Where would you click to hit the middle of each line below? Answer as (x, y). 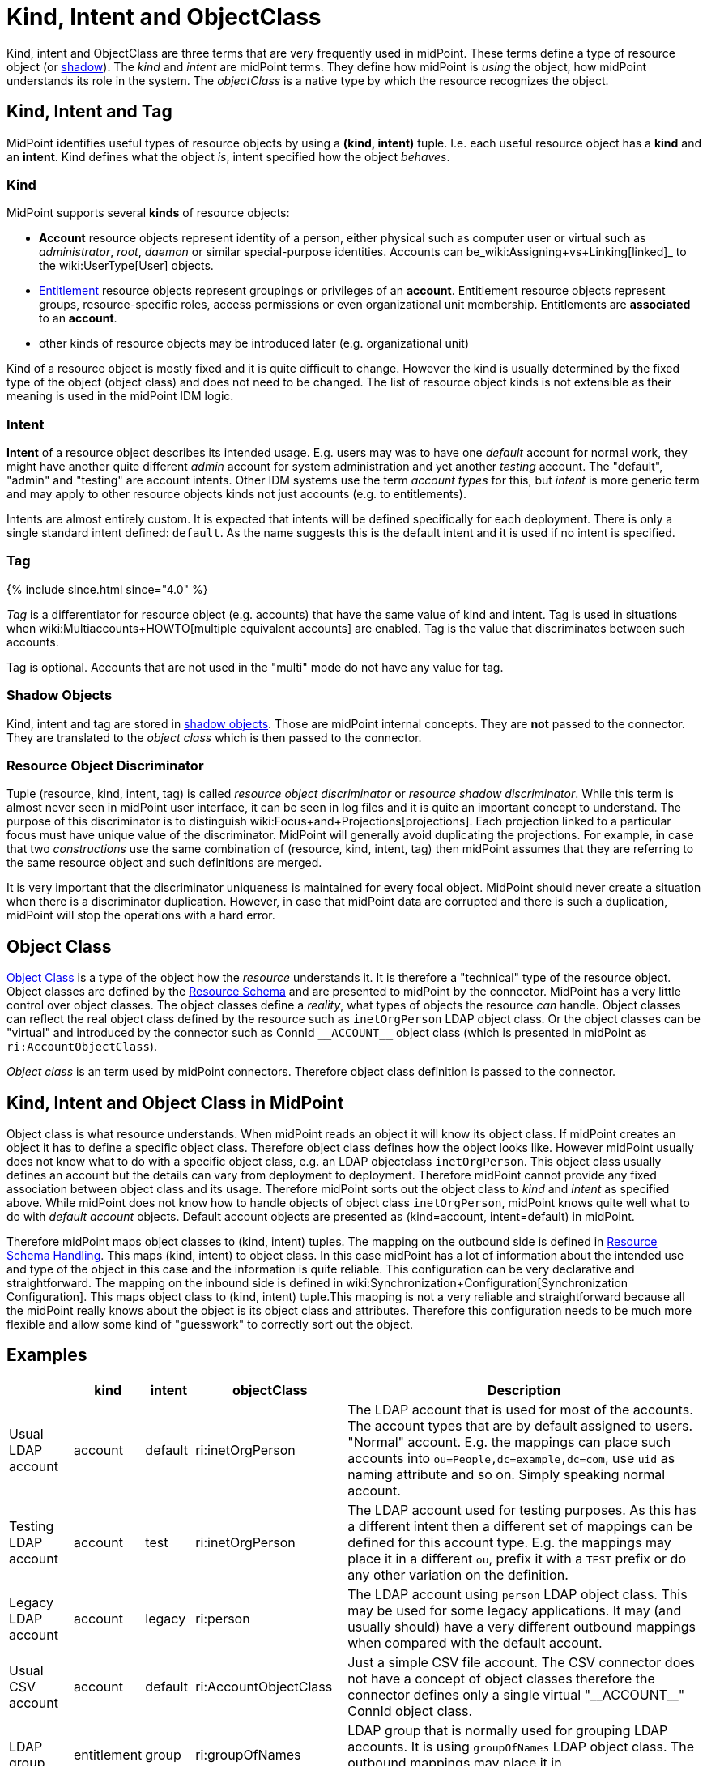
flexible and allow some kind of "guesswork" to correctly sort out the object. (210, 1324)
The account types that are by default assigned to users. (520, 1425)
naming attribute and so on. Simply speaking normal (507, 1474)
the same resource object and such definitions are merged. (164, 863)
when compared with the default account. (475, 1642)
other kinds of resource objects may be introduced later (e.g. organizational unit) (254, 343)
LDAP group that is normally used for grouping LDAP (508, 1730)
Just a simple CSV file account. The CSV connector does (522, 1662)
